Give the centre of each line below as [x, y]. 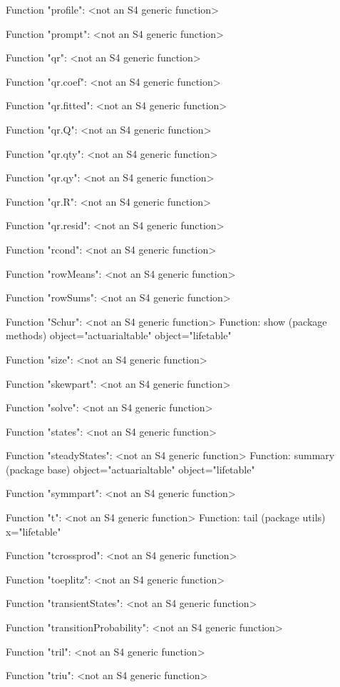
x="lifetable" [34, 531]
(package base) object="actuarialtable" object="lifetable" [130, 469]
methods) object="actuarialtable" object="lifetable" [119, 335]
